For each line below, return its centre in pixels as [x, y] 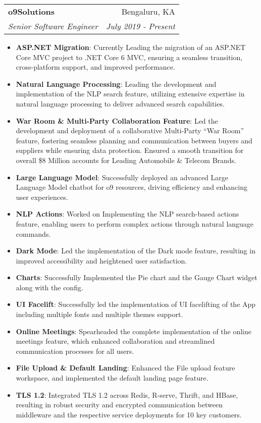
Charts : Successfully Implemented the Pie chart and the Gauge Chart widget [137, 277]
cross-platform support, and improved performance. [95, 67]
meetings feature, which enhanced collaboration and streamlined [115, 341]
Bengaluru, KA [148, 11]
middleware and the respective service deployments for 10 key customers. [129, 414]
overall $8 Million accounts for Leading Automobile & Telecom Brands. [126, 160]
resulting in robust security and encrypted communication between [119, 405]
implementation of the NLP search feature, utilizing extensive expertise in [130, 94]
